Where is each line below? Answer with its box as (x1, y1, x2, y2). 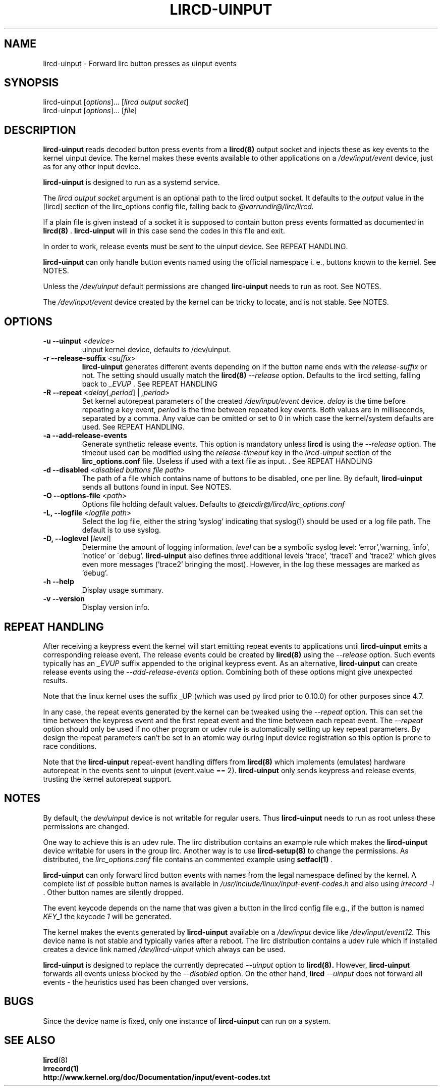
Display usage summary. (82, 586, 164, 595)
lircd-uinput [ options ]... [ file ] (43, 106, 137, 115)
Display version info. (82, 603, 150, 612)
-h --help (43, 577, 74, 586)
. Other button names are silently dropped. (43, 887, 184, 896)
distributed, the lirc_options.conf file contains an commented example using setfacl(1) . (43, 855, 333, 864)
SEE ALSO (4, 1034, 56, 1047)
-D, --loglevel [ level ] (43, 534, 111, 543)
